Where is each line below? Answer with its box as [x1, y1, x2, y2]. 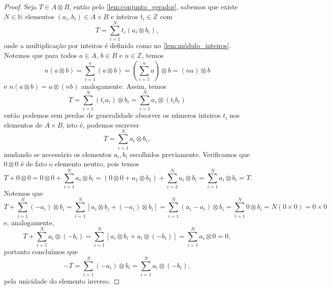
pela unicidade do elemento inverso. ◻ [4, 276, 120, 286]
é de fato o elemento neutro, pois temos [21, 158, 139, 169]
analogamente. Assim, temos [81, 80, 166, 91]
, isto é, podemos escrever [62, 119, 140, 130]
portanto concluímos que [4, 246, 78, 257]
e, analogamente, [4, 217, 54, 227]
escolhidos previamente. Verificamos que [130, 149, 250, 159]
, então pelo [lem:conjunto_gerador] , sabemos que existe [69, 1, 238, 11]
